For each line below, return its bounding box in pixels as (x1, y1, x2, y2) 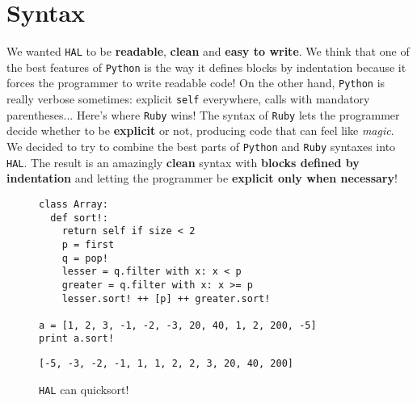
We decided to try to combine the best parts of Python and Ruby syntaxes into (6, 138, 396, 154)
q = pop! (61, 252, 108, 264)
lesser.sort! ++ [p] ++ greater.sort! (61, 292, 271, 304)
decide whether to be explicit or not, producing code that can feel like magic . (6, 122, 394, 139)
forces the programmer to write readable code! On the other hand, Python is (6, 74, 385, 91)
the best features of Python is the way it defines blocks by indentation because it (6, 58, 406, 75)
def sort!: (50, 212, 108, 224)
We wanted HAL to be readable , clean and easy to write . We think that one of (6, 43, 410, 60)
